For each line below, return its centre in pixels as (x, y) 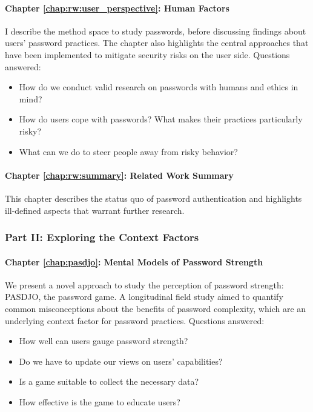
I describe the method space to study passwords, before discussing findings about (156, 31)
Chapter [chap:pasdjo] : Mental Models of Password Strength (134, 261)
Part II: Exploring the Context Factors (102, 237)
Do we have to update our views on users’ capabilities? (121, 361)
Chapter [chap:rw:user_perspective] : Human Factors (117, 8)
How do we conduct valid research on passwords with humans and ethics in (159, 87)
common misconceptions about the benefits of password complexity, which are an (156, 308)
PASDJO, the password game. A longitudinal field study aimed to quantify (144, 297)
